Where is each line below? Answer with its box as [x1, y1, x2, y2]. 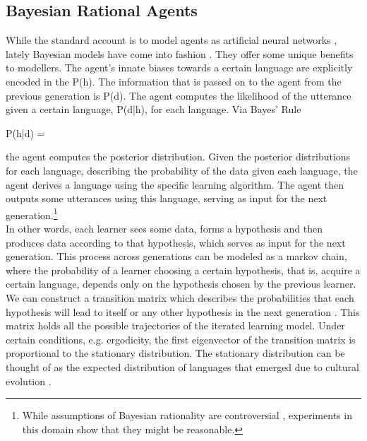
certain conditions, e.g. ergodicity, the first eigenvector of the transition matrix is [6, 331, 356, 346]
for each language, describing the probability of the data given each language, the [6, 163, 358, 177]
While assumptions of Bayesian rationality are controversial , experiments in [22, 408, 352, 423]
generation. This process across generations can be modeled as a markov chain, [6, 249, 347, 264]
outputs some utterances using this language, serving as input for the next [6, 191, 327, 206]
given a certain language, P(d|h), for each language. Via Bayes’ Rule [6, 102, 301, 117]
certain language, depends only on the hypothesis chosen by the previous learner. [6, 276, 356, 291]
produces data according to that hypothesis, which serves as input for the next [6, 235, 346, 249]
